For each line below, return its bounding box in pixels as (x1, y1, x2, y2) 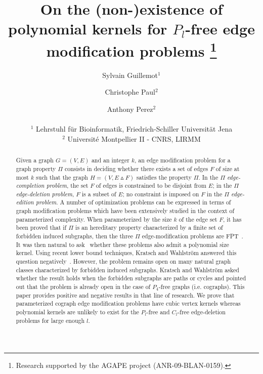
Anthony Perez (107, 104, 153, 114)
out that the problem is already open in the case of (16, 282, 151, 291)
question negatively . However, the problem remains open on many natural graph (16, 257, 231, 266)
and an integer (91, 156, 129, 164)
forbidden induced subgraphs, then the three (16, 232, 133, 240)
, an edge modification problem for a (135, 156, 231, 164)
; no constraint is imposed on (122, 189, 199, 198)
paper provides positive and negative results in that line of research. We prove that (16, 290, 235, 299)
